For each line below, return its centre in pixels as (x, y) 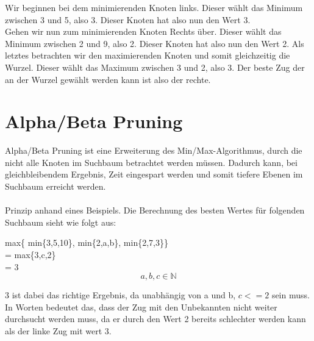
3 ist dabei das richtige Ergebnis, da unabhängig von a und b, (120, 295)
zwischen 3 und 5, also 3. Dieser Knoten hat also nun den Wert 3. (128, 19)
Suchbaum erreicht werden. (55, 186)
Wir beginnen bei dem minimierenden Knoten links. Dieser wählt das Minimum (154, 7)
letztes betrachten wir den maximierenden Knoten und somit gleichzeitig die (148, 55)
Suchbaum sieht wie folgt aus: (61, 222)
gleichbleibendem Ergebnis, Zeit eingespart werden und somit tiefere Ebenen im (154, 174)
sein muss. (291, 295)
